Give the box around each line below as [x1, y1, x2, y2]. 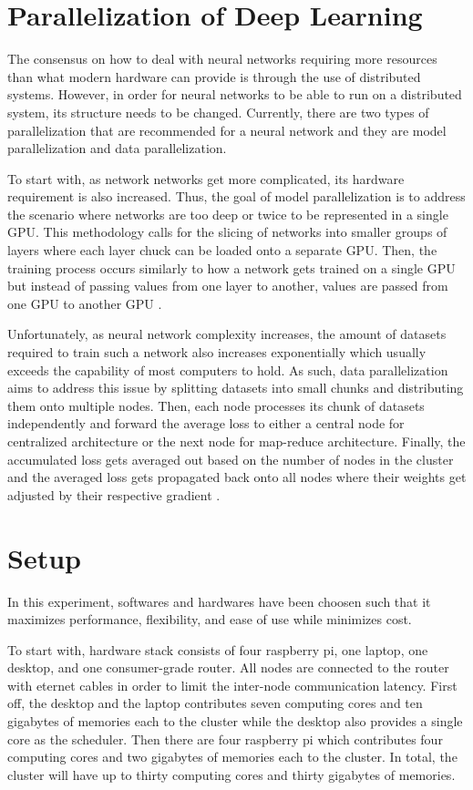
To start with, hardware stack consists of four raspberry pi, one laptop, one [7, 640, 428, 659]
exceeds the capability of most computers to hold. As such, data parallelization [7, 360, 448, 379]
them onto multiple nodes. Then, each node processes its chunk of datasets [7, 395, 425, 415]
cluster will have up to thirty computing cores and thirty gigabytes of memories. [7, 764, 456, 784]
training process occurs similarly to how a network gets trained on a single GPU [7, 258, 456, 277]
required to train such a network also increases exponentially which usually [7, 343, 427, 362]
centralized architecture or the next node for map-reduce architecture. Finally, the [7, 432, 466, 450]
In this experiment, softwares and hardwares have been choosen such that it [7, 591, 431, 610]
